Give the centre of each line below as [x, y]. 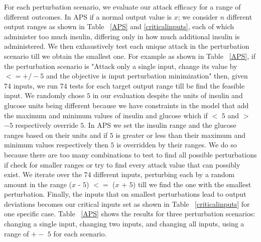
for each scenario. [80, 233]
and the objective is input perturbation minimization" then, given [147, 76]
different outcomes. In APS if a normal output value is [88, 16]
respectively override [47, 125]
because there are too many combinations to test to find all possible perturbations [130, 154]
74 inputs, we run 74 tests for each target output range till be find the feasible [124, 85]
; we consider [198, 16]
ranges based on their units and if [56, 135]
